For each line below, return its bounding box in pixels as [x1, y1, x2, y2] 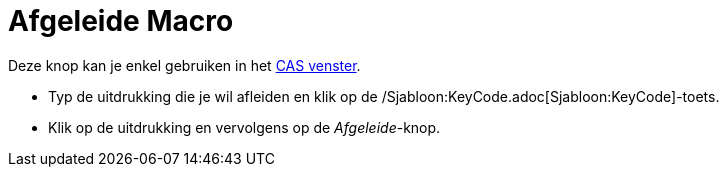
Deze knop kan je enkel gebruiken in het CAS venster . [8, 56, 361, 74]
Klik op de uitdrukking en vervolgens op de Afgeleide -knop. [48, 118, 441, 136]
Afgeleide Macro [8, 4, 234, 38]
